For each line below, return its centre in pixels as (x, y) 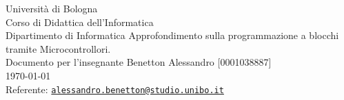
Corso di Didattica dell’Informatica (80, 22)
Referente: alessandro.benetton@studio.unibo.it (115, 89)
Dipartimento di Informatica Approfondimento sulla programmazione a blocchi (172, 35)
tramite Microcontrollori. (58, 48)
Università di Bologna (52, 8)
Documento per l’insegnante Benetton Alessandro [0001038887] (139, 62)
